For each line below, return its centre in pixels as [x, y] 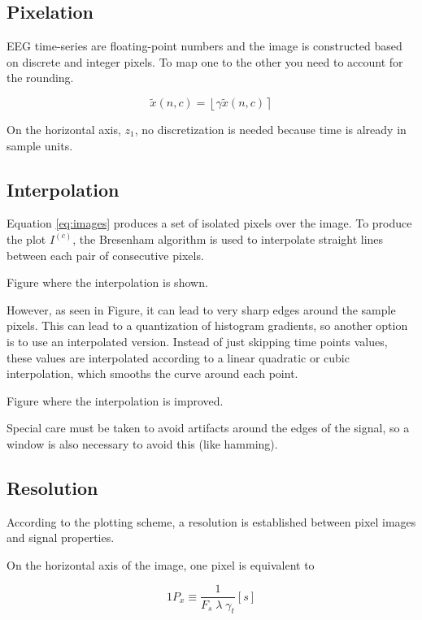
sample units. [40, 145]
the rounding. [40, 78]
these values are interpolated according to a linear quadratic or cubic [178, 357]
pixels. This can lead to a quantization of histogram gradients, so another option [207, 325]
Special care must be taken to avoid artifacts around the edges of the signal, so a [208, 428]
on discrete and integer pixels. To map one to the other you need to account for [205, 61]
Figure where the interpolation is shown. [107, 282]
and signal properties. [61, 538]
